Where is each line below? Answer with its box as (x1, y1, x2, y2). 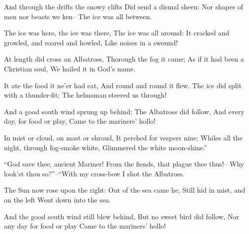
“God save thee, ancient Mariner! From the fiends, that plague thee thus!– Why (4, 159, 244, 169)
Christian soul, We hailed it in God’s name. (4, 63, 135, 73)
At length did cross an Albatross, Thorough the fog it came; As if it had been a (4, 54, 244, 64)
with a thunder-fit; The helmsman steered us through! (4, 90, 167, 100)
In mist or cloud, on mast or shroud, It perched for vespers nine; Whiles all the (4, 132, 243, 142)
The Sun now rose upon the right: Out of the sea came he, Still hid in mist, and (4, 185, 246, 195)
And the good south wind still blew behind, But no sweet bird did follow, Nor (4, 211, 239, 221)
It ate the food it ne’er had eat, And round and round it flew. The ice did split (4, 80, 242, 90)
